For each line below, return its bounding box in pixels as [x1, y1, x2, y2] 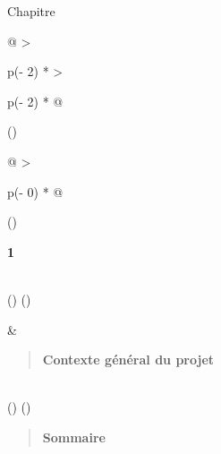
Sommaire [42, 427, 106, 446]
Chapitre [7, 2, 55, 20]
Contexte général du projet [42, 350, 215, 369]
